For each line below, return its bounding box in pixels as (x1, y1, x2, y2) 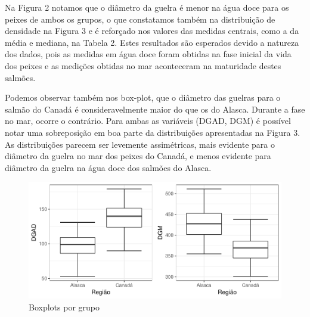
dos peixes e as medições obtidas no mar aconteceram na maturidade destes (5, 59, 281, 72)
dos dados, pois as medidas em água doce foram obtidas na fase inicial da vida (5, 48, 292, 60)
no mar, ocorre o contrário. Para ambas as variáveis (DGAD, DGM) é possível (5, 114, 291, 127)
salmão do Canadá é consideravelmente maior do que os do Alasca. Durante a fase (5, 102, 305, 115)
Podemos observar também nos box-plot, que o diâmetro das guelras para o (5, 91, 281, 104)
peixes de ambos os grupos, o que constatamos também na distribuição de (5, 13, 275, 25)
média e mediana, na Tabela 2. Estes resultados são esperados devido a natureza (5, 36, 299, 48)
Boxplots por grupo (29, 300, 100, 313)
